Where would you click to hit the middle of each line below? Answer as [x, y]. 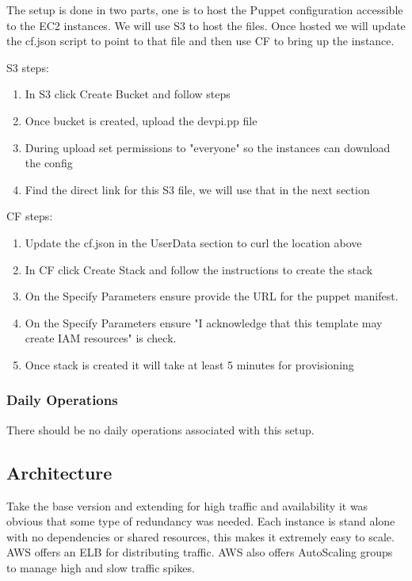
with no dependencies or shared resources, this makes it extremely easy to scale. [200, 536]
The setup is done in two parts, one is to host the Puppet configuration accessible [205, 10]
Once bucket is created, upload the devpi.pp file [141, 120]
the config [49, 163]
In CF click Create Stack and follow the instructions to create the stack [199, 269]
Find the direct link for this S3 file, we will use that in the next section [197, 189]
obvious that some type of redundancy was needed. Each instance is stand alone [201, 521]
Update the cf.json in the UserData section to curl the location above [193, 242]
